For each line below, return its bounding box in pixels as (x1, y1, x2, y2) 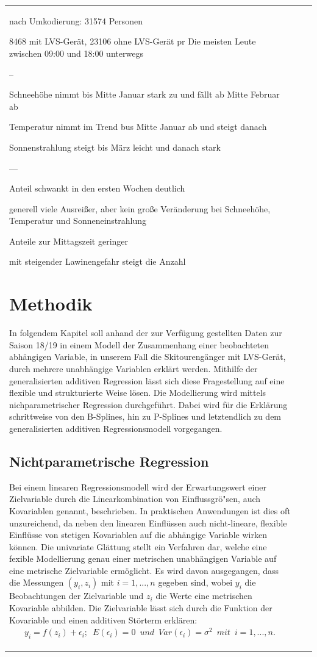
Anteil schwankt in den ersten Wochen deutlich (9, 182, 185, 195)
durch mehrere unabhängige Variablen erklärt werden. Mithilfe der (9, 362, 258, 375)
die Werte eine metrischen (155, 589, 252, 602)
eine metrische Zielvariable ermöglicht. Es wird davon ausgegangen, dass (9, 564, 279, 576)
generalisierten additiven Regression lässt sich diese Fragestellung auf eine (9, 374, 285, 387)
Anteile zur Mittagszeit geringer (9, 234, 129, 247)
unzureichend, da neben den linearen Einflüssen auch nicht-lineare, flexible (9, 516, 287, 529)
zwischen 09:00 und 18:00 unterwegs (9, 46, 143, 59)
